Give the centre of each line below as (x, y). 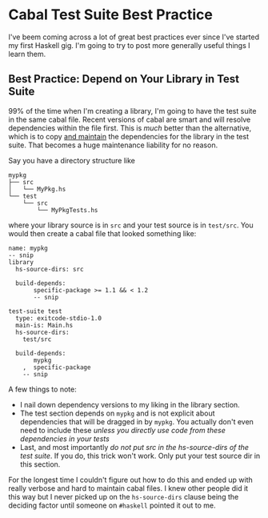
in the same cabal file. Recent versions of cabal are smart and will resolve (130, 119)
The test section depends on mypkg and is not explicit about (117, 413)
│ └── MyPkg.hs (37, 189)
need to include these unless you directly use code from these (122, 430)
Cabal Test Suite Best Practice (111, 15)
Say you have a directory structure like (72, 160)
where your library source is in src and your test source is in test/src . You (131, 225)
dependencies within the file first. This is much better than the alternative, (130, 128)
